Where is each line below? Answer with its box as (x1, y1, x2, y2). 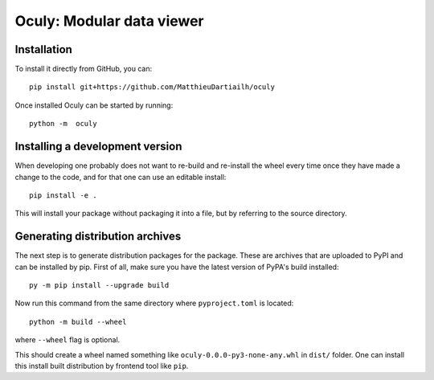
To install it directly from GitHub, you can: (14, 64, 153, 74)
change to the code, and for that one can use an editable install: (14, 172, 227, 182)
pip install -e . (29, 190, 97, 200)
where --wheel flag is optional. (14, 335, 121, 345)
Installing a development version (14, 140, 182, 153)
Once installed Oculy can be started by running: (14, 100, 174, 110)
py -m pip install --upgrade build (29, 281, 170, 289)
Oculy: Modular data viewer (14, 12, 204, 30)
